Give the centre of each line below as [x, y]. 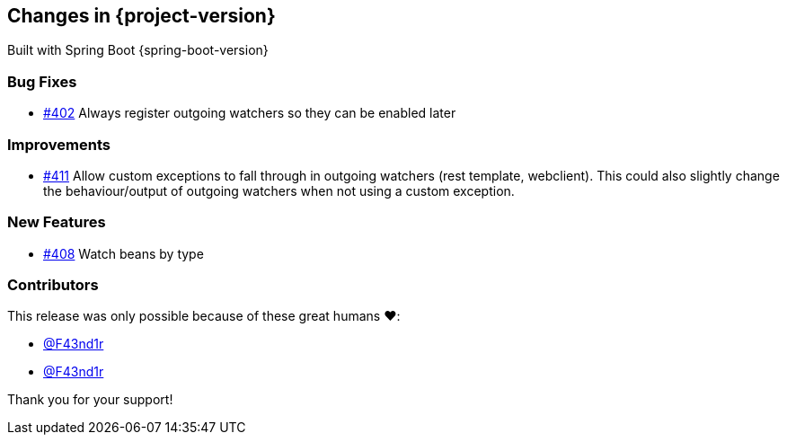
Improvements [59, 144]
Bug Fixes [42, 81]
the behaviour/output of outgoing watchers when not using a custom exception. [279, 190]
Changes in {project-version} [141, 16]
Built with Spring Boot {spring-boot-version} [138, 50]
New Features [57, 222]
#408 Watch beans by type [124, 253]
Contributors [53, 285]
